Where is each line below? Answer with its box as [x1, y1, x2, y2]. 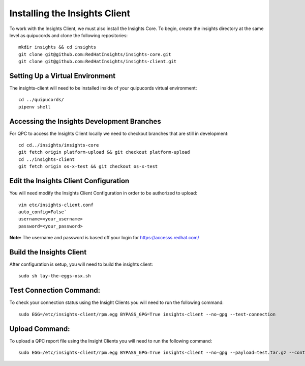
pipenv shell [18, 104, 51, 109]
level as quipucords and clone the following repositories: [9, 32, 128, 38]
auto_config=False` [18, 209, 67, 215]
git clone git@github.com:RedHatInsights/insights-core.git [18, 51, 171, 57]
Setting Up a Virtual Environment [9, 71, 116, 80]
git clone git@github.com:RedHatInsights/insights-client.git [18, 59, 177, 65]
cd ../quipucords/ [18, 97, 65, 103]
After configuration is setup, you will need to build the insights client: [9, 261, 154, 267]
